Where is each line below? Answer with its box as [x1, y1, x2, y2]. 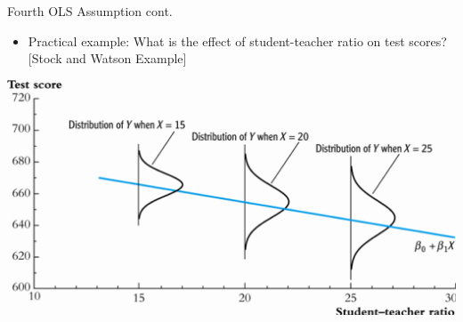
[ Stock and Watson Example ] [28, 49, 187, 68]
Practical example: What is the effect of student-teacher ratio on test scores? [28, 31, 447, 50]
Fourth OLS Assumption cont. [7, 2, 173, 20]
